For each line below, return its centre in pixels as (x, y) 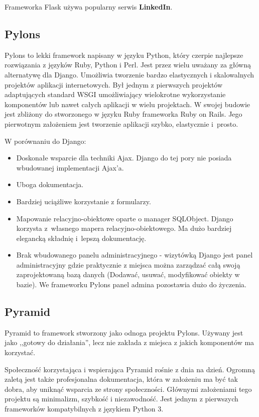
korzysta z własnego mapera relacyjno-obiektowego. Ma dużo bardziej (124, 228)
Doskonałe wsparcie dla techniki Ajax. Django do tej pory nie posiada (124, 158)
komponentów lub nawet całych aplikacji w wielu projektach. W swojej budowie (127, 104)
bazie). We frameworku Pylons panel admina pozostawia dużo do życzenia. (131, 284)
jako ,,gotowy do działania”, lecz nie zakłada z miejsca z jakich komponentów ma (129, 342)
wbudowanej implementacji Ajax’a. (70, 167)
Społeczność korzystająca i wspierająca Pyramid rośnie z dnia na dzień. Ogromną (130, 369)
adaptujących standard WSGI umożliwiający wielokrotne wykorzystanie (115, 94)
